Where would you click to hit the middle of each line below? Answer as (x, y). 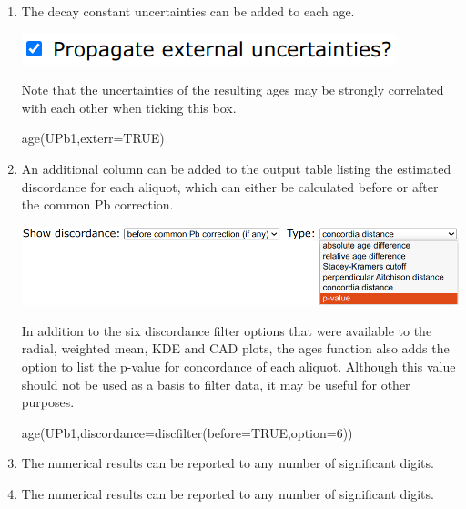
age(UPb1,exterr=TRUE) (93, 138)
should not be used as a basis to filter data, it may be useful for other (216, 384)
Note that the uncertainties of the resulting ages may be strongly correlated (233, 90)
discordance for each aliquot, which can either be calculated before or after (230, 186)
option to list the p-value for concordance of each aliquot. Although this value (238, 366)
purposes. (48, 402)
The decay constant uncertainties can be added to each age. (188, 11)
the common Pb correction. (97, 204)
